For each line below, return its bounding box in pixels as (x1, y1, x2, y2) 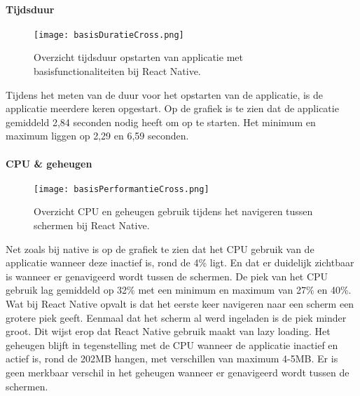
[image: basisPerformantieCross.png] (34, 184, 209, 194)
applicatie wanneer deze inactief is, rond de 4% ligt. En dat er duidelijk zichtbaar (6, 255, 354, 270)
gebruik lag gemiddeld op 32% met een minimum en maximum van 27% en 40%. (6, 282, 352, 297)
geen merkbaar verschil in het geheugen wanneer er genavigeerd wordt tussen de (6, 365, 349, 379)
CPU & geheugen (6, 156, 92, 170)
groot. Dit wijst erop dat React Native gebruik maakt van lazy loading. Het (6, 324, 331, 339)
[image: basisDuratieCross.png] (34, 29, 184, 40)
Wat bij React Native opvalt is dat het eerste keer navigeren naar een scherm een (6, 296, 354, 311)
